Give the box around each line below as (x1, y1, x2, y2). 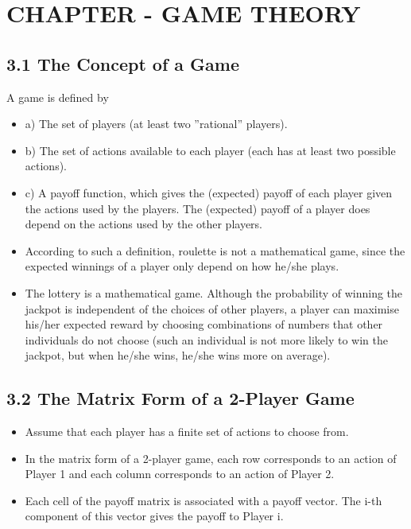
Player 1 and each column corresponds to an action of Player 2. (25, 465, 335, 482)
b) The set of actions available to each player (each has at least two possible (25, 142, 396, 158)
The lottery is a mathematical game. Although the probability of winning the (25, 284, 403, 301)
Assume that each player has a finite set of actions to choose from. (25, 423, 349, 440)
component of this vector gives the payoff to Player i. (25, 508, 284, 524)
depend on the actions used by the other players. (25, 216, 262, 232)
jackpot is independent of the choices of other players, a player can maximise (25, 300, 399, 317)
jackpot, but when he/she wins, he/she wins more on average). (25, 347, 331, 364)
